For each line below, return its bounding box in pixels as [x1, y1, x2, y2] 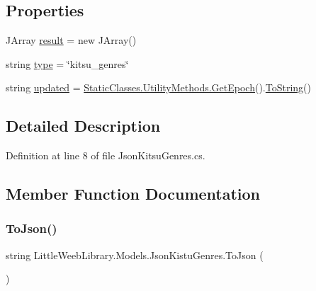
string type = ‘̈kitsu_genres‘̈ [6, 56, 129, 71]
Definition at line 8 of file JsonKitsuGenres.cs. [6, 148, 205, 163]
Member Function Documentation [6, 183, 261, 205]
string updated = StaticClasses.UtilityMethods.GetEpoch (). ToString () [6, 80, 312, 95]
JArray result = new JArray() [6, 33, 137, 47]
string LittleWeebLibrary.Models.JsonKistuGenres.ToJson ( [6, 247, 264, 262]
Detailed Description [6, 115, 161, 137]
